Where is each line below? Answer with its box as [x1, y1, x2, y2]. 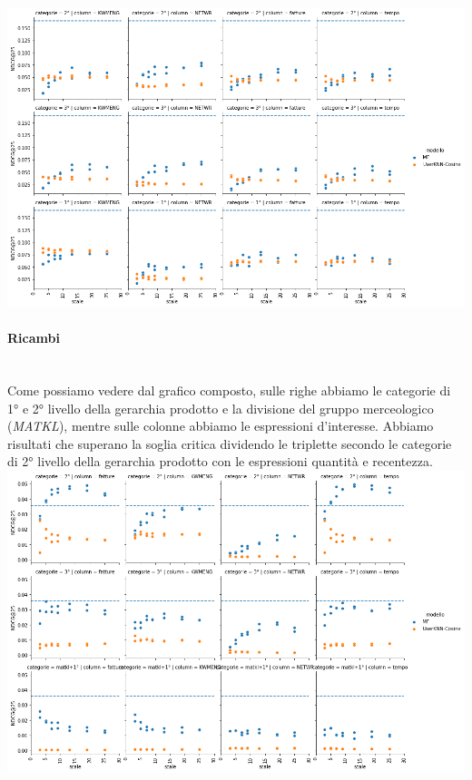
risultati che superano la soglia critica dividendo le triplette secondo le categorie [7, 434, 452, 453]
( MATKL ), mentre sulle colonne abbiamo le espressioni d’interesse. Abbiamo [7, 416, 434, 435]
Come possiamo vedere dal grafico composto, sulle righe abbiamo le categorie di [7, 381, 451, 399]
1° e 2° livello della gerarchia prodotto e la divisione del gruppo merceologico [7, 398, 434, 417]
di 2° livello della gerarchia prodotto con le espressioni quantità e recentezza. [7, 452, 433, 471]
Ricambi [7, 328, 60, 347]
